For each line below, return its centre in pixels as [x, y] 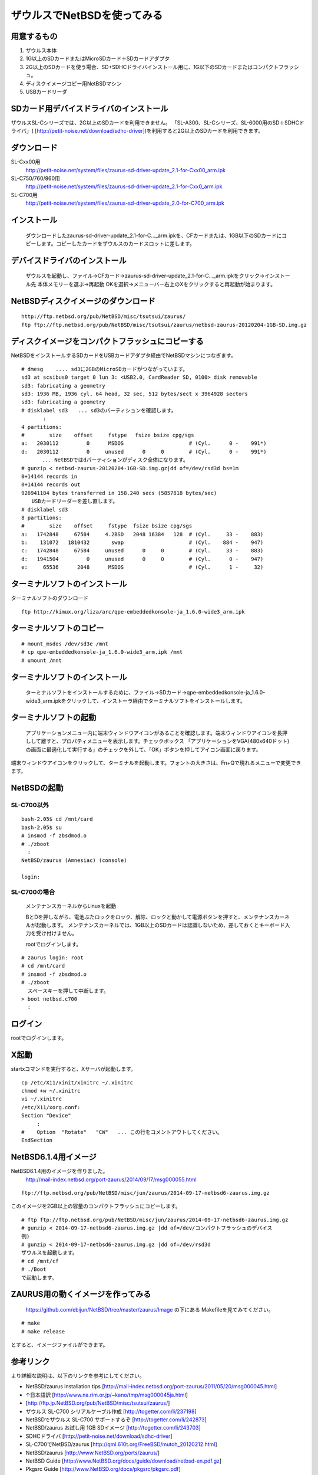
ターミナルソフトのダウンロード [49, 598]
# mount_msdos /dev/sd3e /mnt [65, 644]
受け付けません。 [57, 933]
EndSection [37, 1140]
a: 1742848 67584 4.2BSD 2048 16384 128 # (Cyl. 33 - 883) [143, 534]
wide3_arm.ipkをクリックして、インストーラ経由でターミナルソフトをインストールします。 [135, 701]
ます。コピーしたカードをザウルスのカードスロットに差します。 [118, 243]
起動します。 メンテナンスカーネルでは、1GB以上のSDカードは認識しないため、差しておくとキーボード [160, 925]
